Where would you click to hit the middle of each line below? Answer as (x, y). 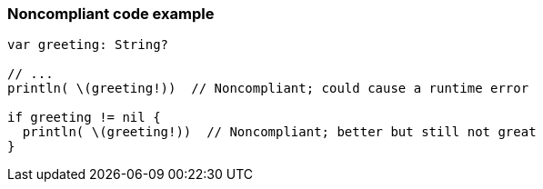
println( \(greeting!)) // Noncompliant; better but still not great (279, 132)
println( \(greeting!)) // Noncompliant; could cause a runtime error (268, 89)
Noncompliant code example (111, 14)
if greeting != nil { (84, 118)
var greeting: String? (88, 45)
